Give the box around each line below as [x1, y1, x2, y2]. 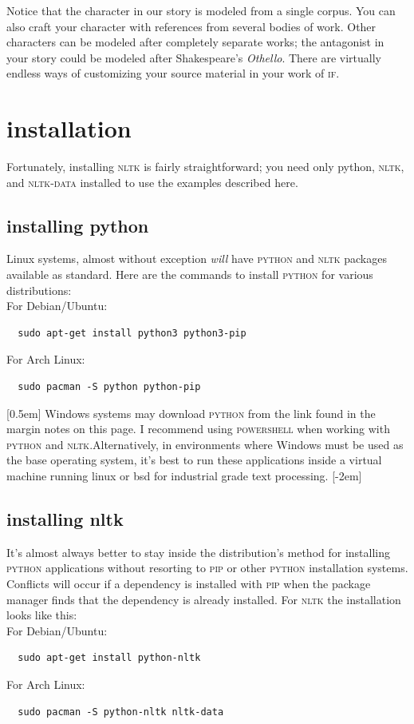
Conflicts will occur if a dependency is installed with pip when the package [6, 575, 371, 591]
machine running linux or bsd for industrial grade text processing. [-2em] [6, 467, 362, 484]
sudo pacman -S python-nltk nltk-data [18, 706, 224, 718]
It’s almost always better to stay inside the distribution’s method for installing [6, 543, 391, 560]
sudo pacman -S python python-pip [18, 381, 201, 393]
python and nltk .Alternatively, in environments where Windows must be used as [6, 436, 404, 452]
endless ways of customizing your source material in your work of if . [6, 65, 340, 82]
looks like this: [6, 607, 77, 623]
